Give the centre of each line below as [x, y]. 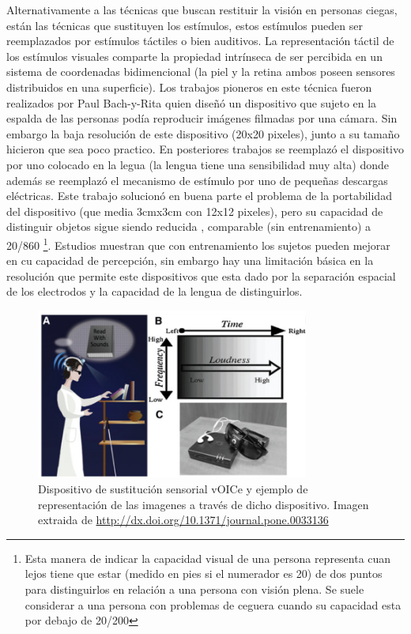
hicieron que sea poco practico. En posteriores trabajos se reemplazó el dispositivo [205, 149]
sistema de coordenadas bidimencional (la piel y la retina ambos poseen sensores [201, 72]
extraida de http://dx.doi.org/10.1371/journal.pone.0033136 [183, 520]
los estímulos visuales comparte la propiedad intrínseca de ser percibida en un [194, 56]
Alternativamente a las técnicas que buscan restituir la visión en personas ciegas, [202, 9]
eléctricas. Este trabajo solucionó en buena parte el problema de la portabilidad [199, 196]
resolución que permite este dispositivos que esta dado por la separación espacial [201, 275]
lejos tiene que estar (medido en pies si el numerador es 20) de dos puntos [204, 574]
